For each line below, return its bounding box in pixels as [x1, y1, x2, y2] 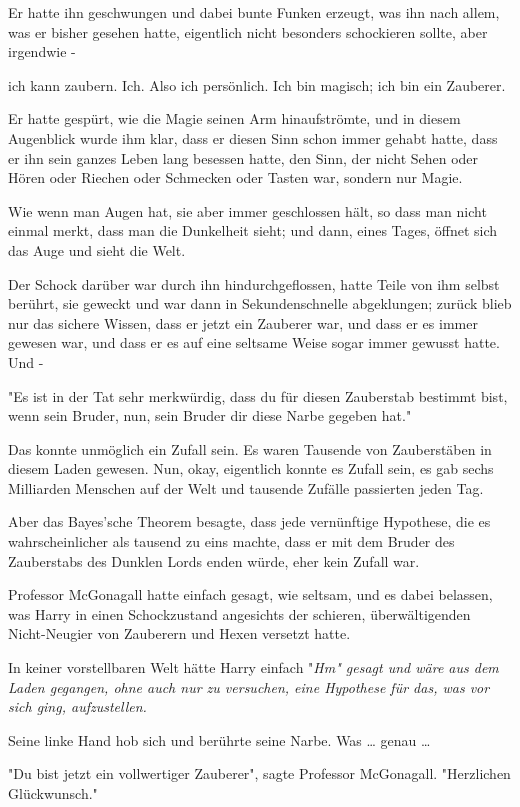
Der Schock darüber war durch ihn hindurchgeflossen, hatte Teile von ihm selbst [8, 273, 500, 294]
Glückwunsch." [8, 783, 98, 803]
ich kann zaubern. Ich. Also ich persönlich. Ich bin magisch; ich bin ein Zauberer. [8, 74, 506, 95]
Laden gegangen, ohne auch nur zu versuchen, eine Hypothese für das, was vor [8, 676, 490, 697]
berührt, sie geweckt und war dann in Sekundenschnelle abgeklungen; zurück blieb [8, 293, 512, 314]
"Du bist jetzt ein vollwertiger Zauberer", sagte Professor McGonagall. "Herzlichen [8, 763, 511, 784]
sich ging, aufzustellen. [8, 696, 147, 717]
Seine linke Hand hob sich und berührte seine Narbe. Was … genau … [8, 729, 431, 750]
